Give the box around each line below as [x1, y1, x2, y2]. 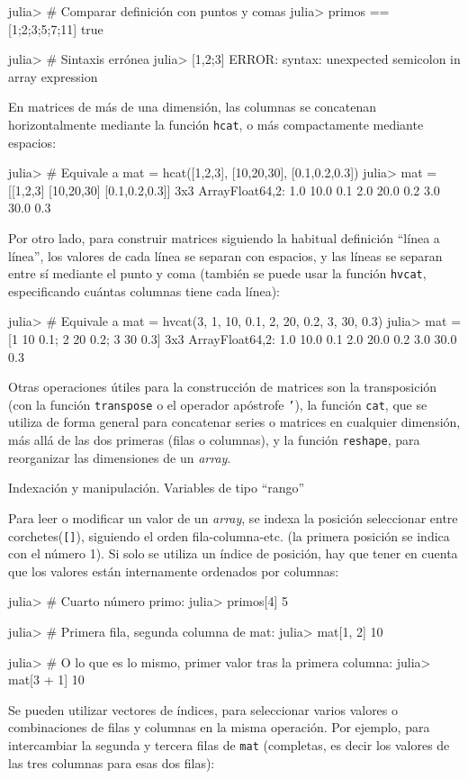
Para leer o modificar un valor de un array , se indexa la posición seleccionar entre [8, 508, 458, 527]
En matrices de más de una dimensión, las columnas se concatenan [8, 97, 376, 116]
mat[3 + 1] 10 [8, 670, 85, 689]
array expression [8, 67, 98, 86]
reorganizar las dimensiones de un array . [8, 448, 231, 466]
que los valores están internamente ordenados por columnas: [8, 561, 339, 580]
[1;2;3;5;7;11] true [8, 19, 103, 38]
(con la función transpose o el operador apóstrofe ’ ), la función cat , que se [8, 394, 427, 413]
